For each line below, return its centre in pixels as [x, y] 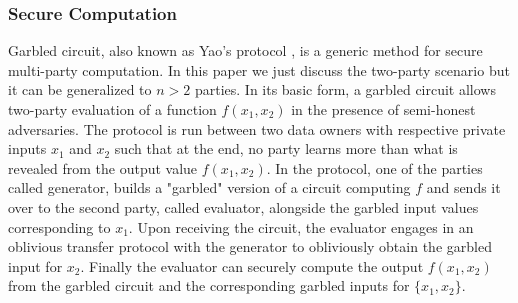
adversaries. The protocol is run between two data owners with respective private [257, 128]
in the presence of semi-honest [383, 109]
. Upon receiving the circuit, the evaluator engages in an [301, 226]
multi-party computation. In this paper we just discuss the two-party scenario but [259, 69]
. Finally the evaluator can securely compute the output [252, 265]
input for [35, 265]
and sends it [463, 187]
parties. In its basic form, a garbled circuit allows [345, 89]
